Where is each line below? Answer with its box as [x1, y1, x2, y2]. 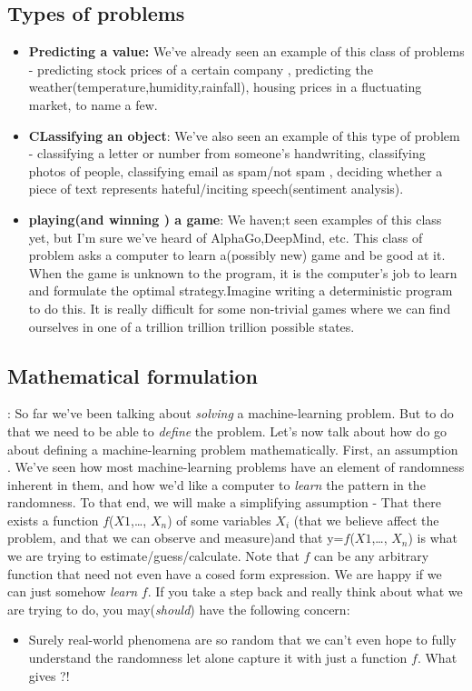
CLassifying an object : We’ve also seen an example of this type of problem [28, 125, 460, 145]
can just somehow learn [7, 582, 138, 601]
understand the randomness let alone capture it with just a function [28, 648, 408, 667]
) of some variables [167, 510, 271, 529]
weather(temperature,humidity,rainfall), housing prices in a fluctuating [28, 77, 422, 96]
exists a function [7, 510, 99, 529]
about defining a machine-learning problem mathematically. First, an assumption [7, 439, 458, 458]
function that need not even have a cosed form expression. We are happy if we [7, 564, 442, 583]
